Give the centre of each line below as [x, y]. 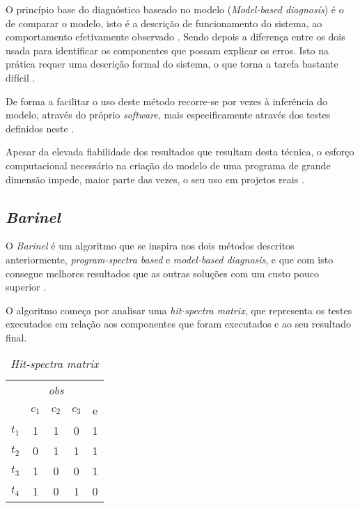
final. [16, 337]
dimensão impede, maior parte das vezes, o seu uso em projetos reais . [155, 179]
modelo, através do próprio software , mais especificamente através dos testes [168, 115]
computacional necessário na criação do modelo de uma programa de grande [168, 165]
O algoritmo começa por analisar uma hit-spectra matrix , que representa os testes [179, 310]
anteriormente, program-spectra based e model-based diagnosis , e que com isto [170, 259]
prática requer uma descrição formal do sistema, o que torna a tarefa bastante [172, 64]
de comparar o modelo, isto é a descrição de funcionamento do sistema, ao [164, 23]
